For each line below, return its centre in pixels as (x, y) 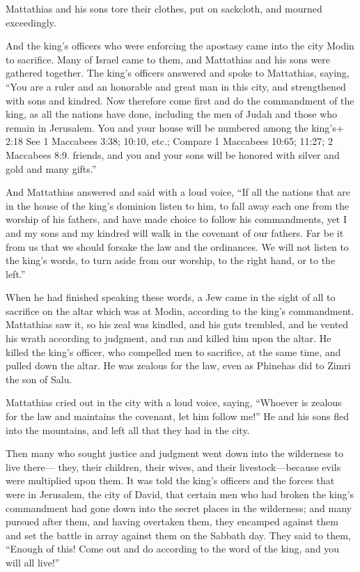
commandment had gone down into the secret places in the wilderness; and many (179, 508)
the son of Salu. (39, 379)
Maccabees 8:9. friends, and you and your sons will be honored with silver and (173, 154)
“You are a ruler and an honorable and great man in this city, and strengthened (176, 86)
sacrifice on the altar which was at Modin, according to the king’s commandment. (180, 310)
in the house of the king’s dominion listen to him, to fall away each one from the (177, 205)
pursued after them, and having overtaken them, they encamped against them (172, 521)
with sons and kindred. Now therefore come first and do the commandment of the (180, 100)
